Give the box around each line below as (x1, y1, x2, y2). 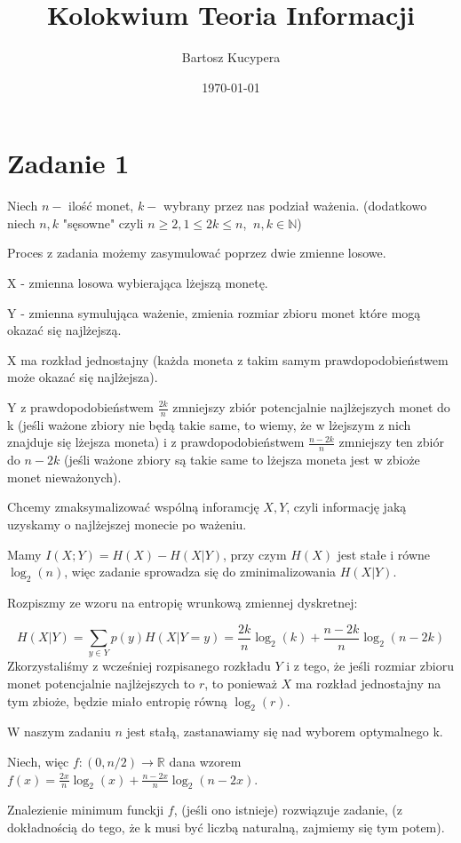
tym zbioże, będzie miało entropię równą (7, 691, 227, 710)
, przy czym (223, 545, 287, 563)
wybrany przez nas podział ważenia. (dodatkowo (163, 196, 427, 215)
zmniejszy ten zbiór (338, 433, 444, 451)
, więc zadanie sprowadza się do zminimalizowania (64, 562, 337, 581)
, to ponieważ (204, 674, 277, 692)
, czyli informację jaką (286, 497, 407, 516)
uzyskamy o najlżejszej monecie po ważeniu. (7, 515, 247, 534)
